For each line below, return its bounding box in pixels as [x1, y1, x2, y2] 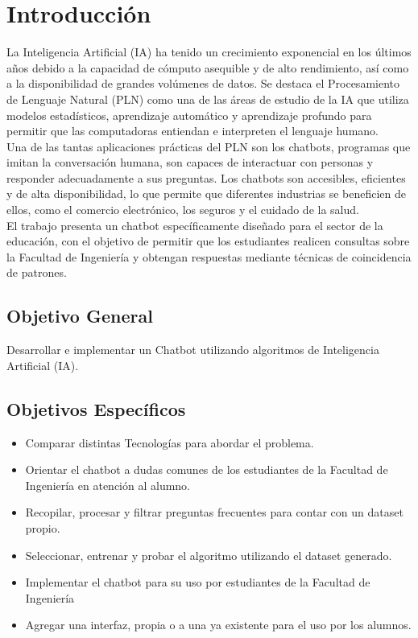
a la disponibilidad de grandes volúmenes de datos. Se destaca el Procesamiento [6, 75, 399, 92]
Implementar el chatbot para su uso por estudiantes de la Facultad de [25, 574, 370, 591]
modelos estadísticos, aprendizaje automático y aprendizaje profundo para [6, 106, 372, 123]
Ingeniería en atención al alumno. [25, 476, 191, 493]
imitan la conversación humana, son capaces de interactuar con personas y [6, 154, 374, 171]
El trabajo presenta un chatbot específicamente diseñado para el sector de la [6, 216, 383, 233]
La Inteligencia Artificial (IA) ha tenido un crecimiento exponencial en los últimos [6, 43, 412, 60]
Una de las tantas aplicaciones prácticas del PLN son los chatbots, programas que [6, 138, 411, 154]
